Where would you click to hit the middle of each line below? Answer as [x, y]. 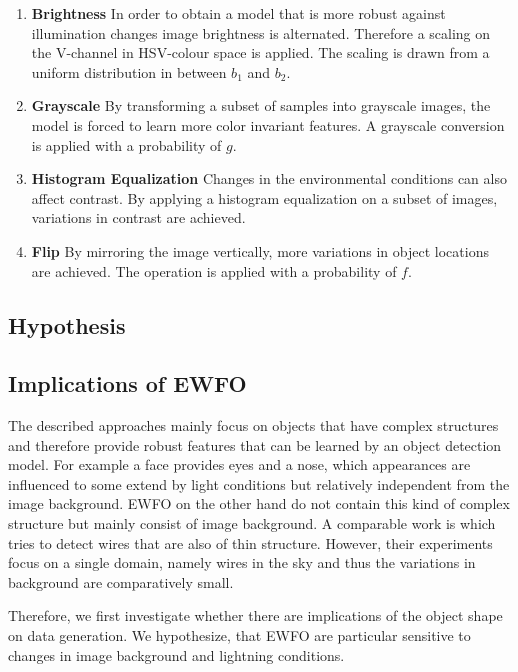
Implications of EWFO [127, 383]
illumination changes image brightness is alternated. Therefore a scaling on [261, 32]
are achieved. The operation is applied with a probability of [214, 270]
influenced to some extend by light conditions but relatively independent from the [259, 483]
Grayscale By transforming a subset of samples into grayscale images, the [261, 105]
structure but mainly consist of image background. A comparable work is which [252, 523]
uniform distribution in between [129, 71]
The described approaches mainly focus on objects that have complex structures [253, 425]
